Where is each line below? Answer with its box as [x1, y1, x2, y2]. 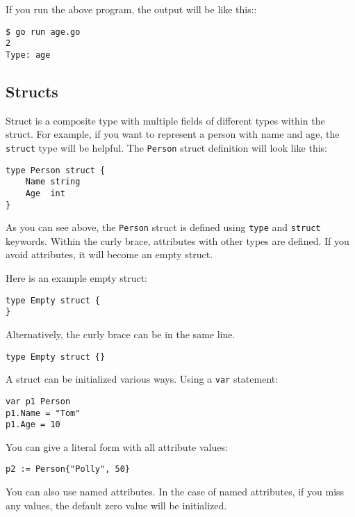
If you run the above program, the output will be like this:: [6, 2, 257, 16]
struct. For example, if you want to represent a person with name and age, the [6, 127, 340, 141]
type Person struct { [6, 165, 106, 175]
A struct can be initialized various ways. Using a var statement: [6, 372, 279, 386]
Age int [25, 188, 65, 198]
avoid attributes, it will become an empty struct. [6, 247, 213, 262]
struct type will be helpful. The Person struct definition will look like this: [6, 140, 327, 154]
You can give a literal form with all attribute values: [6, 439, 228, 454]
